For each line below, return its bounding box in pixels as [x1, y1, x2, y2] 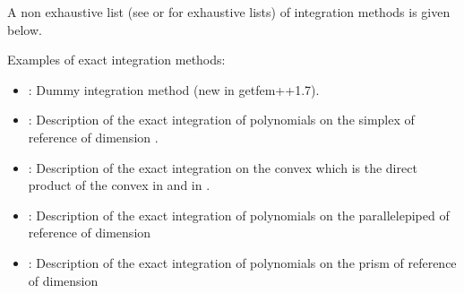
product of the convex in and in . [28, 176, 211, 194]
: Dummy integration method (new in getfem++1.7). [28, 80, 320, 99]
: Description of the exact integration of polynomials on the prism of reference [28, 253, 457, 271]
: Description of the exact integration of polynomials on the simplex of [28, 110, 415, 129]
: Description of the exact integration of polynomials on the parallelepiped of [28, 205, 450, 224]
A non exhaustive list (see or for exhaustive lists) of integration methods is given [7, 3, 451, 21]
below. [7, 20, 42, 39]
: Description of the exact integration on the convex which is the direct [28, 158, 417, 177]
